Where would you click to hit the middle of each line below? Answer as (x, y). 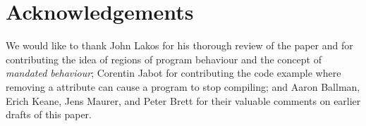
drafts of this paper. (49, 114)
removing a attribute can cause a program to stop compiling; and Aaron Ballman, (183, 86)
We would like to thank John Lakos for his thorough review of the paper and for (179, 45)
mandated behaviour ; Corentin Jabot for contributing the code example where (173, 73)
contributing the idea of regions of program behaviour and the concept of (164, 59)
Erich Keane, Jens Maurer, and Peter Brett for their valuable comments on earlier (183, 100)
